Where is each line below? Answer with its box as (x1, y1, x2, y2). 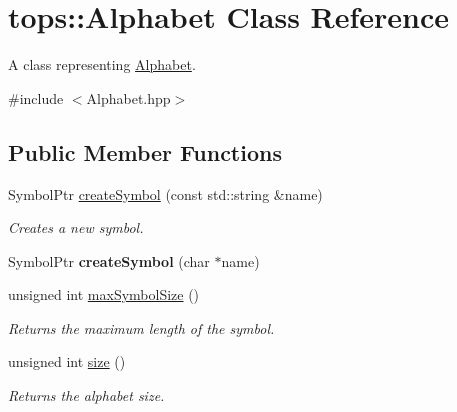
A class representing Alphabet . (8, 54, 196, 75)
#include (8, 87, 64, 108)
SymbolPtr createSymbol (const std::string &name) (8, 183, 323, 204)
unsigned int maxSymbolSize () (8, 284, 200, 305)
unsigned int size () (8, 351, 126, 372)
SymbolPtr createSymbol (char (8, 250, 210, 271)
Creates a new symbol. (8, 217, 144, 238)
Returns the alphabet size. (8, 385, 165, 406)
